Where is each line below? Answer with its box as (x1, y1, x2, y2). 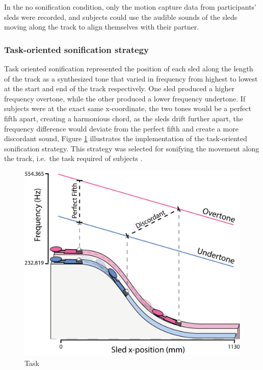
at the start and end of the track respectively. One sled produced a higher (4, 83, 234, 94)
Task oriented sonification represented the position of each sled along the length (4, 63, 253, 73)
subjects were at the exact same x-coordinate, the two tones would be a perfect (4, 103, 251, 114)
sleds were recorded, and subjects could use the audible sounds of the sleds (4, 11, 238, 22)
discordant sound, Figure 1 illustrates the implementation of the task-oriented (4, 133, 247, 144)
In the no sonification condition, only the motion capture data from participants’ (4, 2, 256, 12)
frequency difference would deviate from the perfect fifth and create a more (4, 123, 239, 134)
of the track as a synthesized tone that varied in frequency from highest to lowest (4, 73, 258, 84)
